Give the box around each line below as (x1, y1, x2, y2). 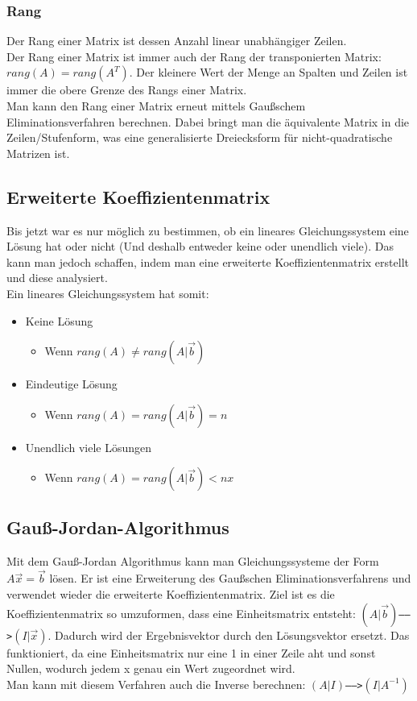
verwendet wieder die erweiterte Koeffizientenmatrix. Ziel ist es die (6, 585, 335, 602)
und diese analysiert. (6, 269, 108, 286)
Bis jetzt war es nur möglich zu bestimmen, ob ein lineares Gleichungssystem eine (6, 222, 409, 239)
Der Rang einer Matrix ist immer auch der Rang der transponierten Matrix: (6, 48, 382, 64)
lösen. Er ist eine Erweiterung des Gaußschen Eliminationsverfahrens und (49, 570, 411, 587)
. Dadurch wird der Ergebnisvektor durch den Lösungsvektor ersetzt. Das (47, 626, 410, 643)
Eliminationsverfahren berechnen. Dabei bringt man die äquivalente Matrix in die (6, 113, 410, 130)
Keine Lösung (25, 312, 93, 329)
